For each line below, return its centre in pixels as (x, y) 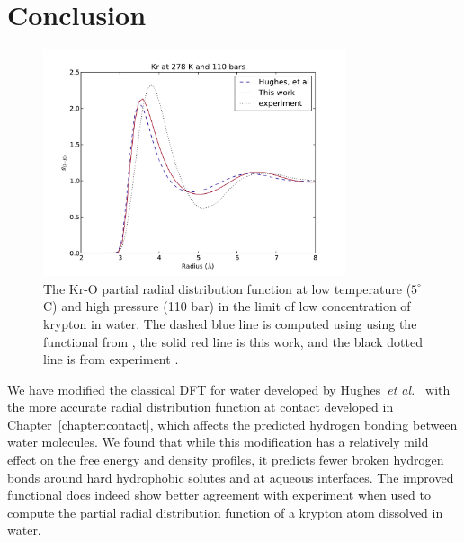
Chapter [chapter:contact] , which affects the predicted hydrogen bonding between (232, 424)
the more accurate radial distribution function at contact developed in (201, 407)
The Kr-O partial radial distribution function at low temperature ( (228, 288)
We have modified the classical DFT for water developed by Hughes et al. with (229, 389)
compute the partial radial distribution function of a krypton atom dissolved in (225, 512)
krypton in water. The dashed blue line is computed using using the (230, 323)
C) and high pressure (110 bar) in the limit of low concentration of (227, 306)
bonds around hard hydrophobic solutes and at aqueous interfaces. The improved (231, 477)
